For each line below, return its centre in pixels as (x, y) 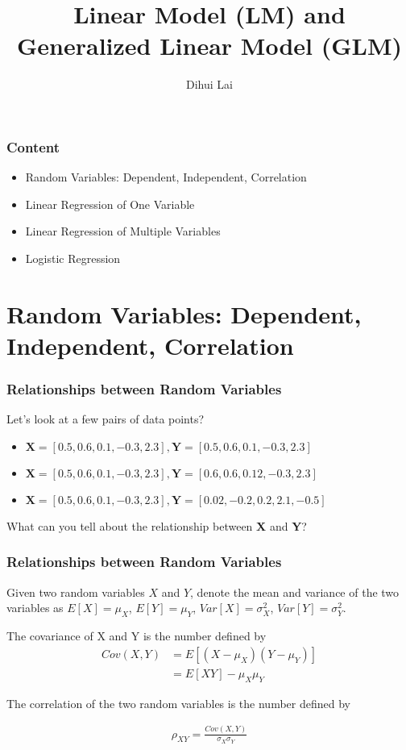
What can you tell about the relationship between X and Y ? (157, 525)
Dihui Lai (209, 84)
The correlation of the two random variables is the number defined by (178, 703)
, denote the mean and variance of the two (295, 592)
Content (33, 146)
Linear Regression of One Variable (110, 204)
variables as (35, 608)
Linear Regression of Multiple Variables (123, 231)
